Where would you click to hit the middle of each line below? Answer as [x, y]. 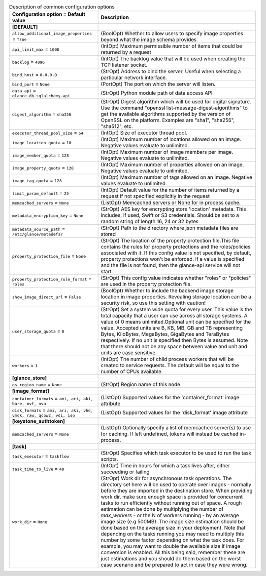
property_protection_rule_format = [52, 279]
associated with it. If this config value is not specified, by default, [176, 253]
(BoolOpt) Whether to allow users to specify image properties [172, 34]
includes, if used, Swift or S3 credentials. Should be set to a [170, 215]
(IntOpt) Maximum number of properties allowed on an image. [172, 165]
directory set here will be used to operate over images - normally [176, 485]
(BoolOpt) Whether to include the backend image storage [167, 290]
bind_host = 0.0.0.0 [34, 75]
